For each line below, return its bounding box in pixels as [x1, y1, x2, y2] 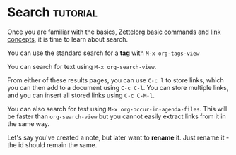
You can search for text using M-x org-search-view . [7, 62, 157, 70]
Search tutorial [7, 4, 98, 20]
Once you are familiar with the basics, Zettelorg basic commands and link [7, 27, 221, 36]
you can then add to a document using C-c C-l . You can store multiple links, [7, 83, 229, 92]
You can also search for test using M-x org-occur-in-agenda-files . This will [7, 104, 228, 113]
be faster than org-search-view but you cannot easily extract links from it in [7, 112, 226, 120]
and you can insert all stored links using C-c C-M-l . [7, 91, 155, 99]
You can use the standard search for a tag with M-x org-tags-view [7, 49, 200, 57]
